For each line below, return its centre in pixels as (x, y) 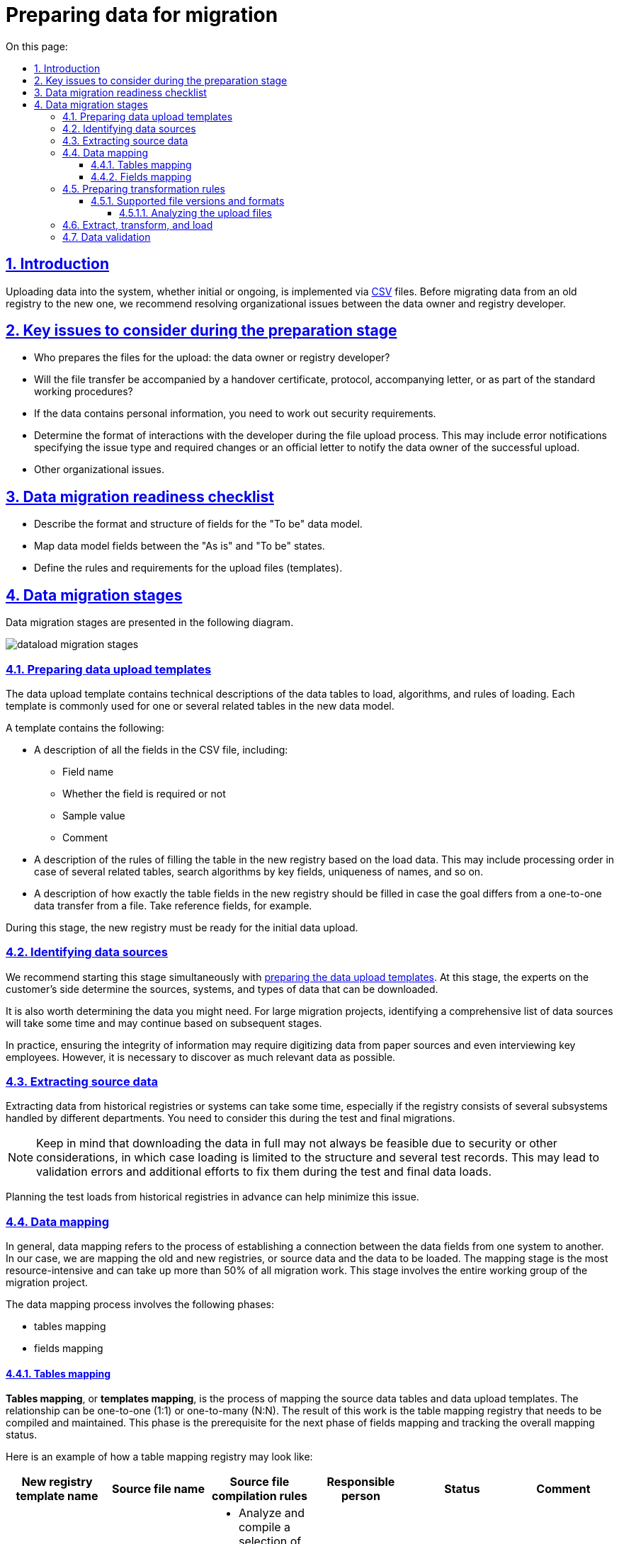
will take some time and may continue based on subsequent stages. (164, 1023)
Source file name (158, 1489)
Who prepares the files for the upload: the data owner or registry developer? (212, 358)
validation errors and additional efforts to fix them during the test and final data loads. (264, 1172)
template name (57, 1496)
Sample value (94, 815)
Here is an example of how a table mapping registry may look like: (159, 1457)
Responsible (361, 1482)
